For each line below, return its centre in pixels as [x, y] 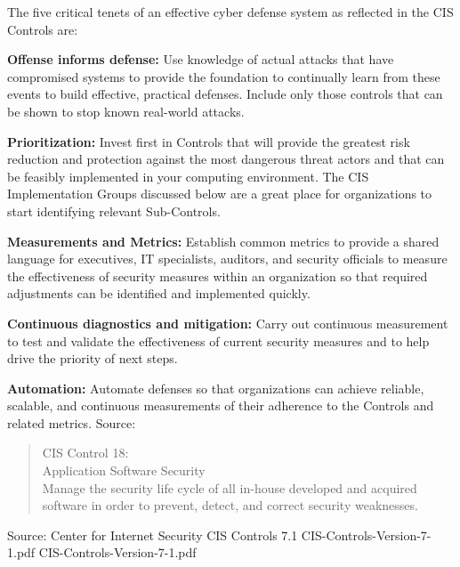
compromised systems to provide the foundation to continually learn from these [224, 76]
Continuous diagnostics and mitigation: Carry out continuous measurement [228, 323]
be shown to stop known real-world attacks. [126, 111]
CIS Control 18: [85, 453]
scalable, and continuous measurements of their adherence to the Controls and [221, 405]
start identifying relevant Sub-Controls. [114, 211]
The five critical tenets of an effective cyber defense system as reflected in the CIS [230, 12]
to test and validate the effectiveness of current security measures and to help [218, 340]
